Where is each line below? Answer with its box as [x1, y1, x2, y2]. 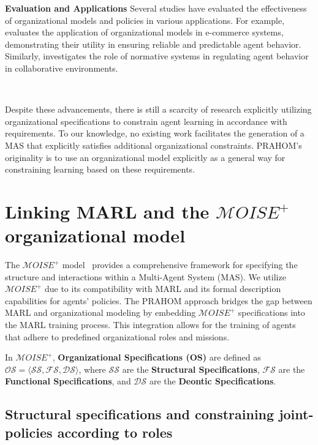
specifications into [238, 306, 305, 319]
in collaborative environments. [5, 61, 118, 74]
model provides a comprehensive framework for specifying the [62, 258, 298, 271]
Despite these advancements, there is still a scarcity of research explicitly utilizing [5, 103, 312, 116]
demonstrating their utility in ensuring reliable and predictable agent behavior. [5, 37, 301, 50]
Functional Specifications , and [5, 375, 131, 387]
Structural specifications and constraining [5, 405, 274, 424]
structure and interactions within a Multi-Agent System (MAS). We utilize [5, 270, 286, 283]
